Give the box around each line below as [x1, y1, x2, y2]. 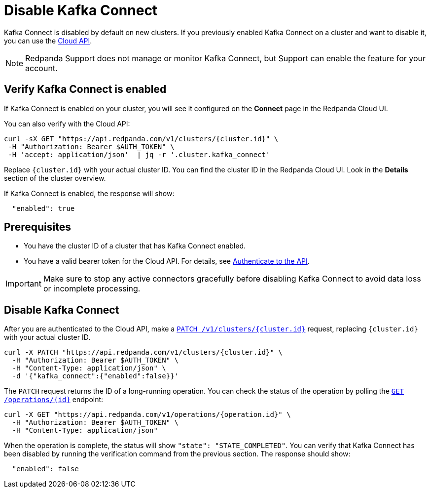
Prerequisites [4, 221, 71, 234]
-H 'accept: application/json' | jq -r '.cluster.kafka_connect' [8, 150, 270, 159]
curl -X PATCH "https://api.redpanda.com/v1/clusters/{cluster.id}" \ [4, 348, 283, 357]
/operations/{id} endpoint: [4, 395, 104, 404]
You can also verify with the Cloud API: [4, 119, 130, 128]
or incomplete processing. [43, 284, 141, 294]
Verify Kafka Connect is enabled [4, 83, 167, 96]
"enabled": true [12, 204, 75, 212]
